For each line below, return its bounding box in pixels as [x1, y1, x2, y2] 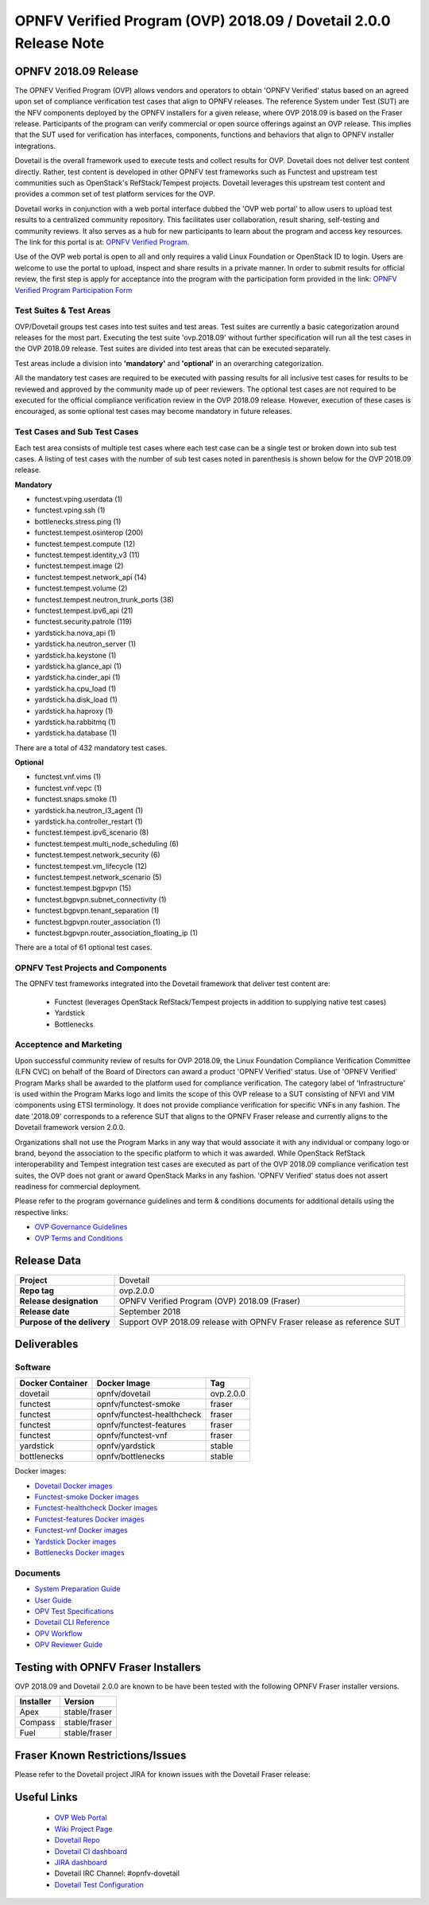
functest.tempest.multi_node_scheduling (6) [34, 839, 179, 848]
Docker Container [19, 1377, 88, 1389]
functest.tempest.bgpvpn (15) [34, 883, 132, 893]
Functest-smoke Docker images [34, 1492, 139, 1502]
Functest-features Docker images [34, 1514, 145, 1524]
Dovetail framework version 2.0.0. [14, 1123, 126, 1132]
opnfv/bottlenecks [96, 1451, 165, 1462]
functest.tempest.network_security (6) [34, 850, 160, 859]
